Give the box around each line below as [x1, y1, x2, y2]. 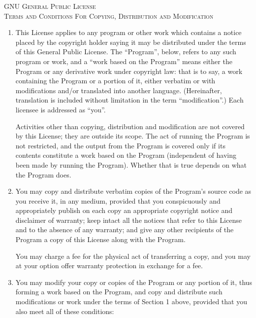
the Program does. [15, 169, 71, 179]
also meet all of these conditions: [15, 306, 114, 316]
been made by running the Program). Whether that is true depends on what [15, 159, 247, 170]
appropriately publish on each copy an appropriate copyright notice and [15, 205, 232, 215]
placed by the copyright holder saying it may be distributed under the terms [15, 36, 246, 47]
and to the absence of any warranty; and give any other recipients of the [15, 224, 234, 235]
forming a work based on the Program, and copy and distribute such [15, 286, 223, 297]
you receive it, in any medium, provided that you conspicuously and [15, 195, 221, 206]
